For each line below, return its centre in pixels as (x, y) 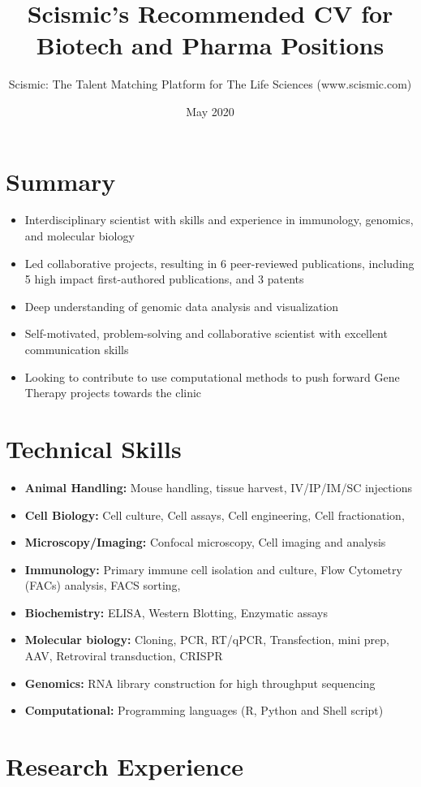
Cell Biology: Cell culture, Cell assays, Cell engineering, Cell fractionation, (215, 515)
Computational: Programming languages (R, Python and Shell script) (204, 710)
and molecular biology (79, 236)
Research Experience (125, 766)
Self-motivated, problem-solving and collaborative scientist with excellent (206, 333)
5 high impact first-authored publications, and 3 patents (164, 279)
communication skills (77, 349)
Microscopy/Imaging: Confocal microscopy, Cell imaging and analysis (205, 542)
